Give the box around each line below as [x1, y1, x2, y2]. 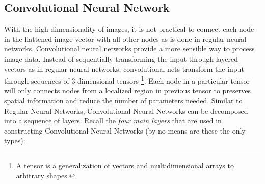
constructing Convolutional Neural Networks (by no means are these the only [4, 125, 246, 136]
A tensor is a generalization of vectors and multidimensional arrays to [16, 160, 234, 170]
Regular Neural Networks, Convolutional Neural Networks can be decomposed [4, 105, 248, 116]
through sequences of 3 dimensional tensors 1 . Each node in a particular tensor [4, 74, 250, 86]
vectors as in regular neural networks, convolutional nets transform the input [4, 63, 244, 74]
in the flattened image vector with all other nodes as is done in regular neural [4, 33, 247, 44]
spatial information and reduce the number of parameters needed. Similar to [4, 95, 243, 106]
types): [4, 135, 25, 146]
